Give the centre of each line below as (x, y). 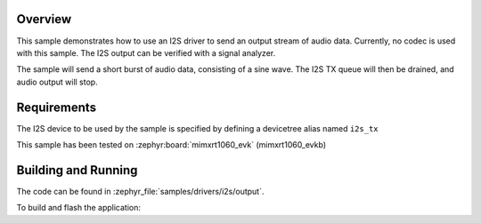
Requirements (57, 107)
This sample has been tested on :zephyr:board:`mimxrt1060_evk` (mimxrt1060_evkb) (171, 144)
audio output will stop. (57, 82)
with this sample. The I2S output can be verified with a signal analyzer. (146, 52)
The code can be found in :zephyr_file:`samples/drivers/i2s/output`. (140, 191)
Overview (44, 19)
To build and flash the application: (79, 208)
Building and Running (77, 170)
